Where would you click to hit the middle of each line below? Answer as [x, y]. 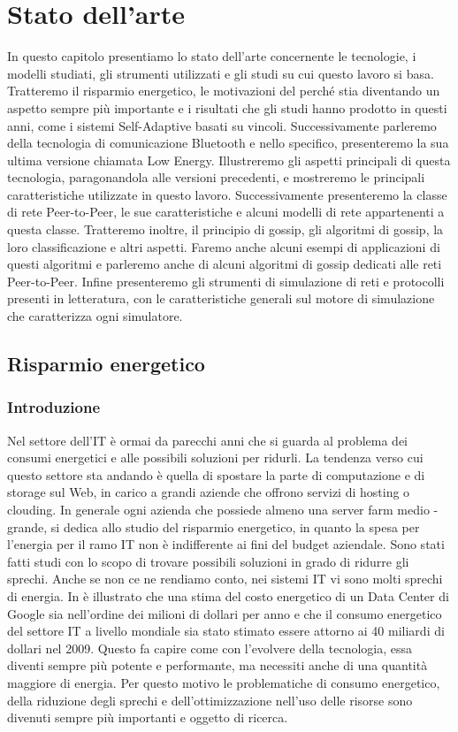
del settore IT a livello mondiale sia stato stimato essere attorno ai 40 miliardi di [226, 631]
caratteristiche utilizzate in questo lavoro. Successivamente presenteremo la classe [227, 194]
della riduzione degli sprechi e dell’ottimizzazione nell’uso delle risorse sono [210, 700]
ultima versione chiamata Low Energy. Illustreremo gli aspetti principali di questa [229, 160]
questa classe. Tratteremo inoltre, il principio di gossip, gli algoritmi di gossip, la [225, 229]
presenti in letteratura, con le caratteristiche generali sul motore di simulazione [221, 298]
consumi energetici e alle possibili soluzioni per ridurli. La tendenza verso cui [215, 457]
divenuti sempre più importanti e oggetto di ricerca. [148, 717]
